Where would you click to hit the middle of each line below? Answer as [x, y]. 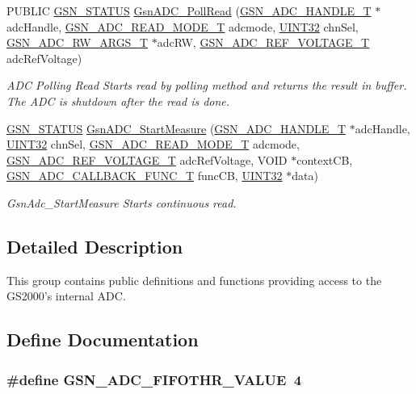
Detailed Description [95, 246]
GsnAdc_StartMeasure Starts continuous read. [122, 202]
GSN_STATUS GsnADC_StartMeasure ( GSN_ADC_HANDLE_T [176, 128]
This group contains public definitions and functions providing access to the [194, 280]
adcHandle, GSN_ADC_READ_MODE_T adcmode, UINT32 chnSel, [183, 26]
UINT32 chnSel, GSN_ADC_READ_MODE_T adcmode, [153, 144]
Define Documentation [103, 340]
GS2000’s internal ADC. [66, 296]
